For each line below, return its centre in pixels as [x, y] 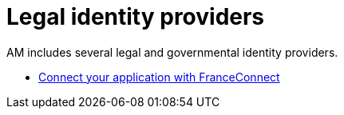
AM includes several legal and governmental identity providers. [172, 52]
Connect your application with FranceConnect [159, 77]
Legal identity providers [136, 17]
